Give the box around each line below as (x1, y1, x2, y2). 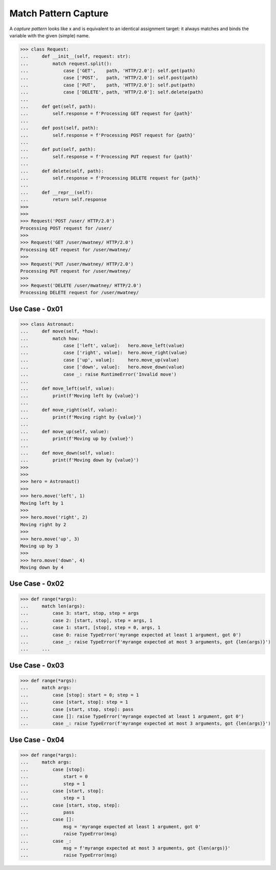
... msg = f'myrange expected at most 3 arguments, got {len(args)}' (20, 845, 231, 851)
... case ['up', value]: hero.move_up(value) (20, 357, 179, 363)
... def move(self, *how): (20, 328, 99, 334)
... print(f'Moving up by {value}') (20, 436, 134, 442)
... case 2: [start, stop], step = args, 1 (20, 617, 153, 623)
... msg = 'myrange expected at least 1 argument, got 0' (20, 823, 201, 830)
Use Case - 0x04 (9, 735, 65, 744)
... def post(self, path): (20, 125, 99, 131)
